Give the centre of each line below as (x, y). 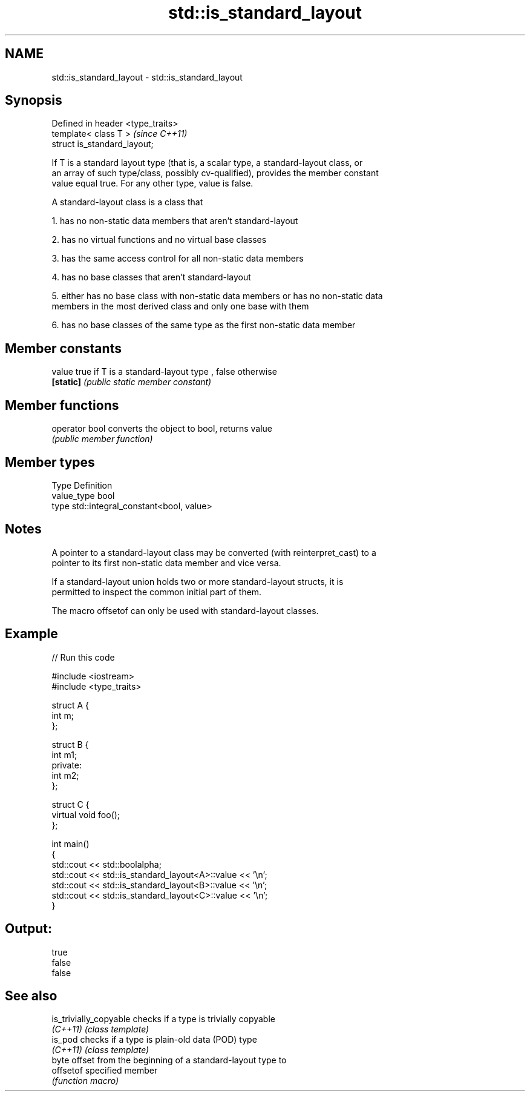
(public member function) (102, 439)
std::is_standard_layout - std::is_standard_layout (147, 77)
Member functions (62, 405)
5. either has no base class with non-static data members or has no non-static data (217, 296)
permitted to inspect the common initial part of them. (157, 592)
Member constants (63, 348)
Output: (28, 929)
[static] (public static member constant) (132, 382)
